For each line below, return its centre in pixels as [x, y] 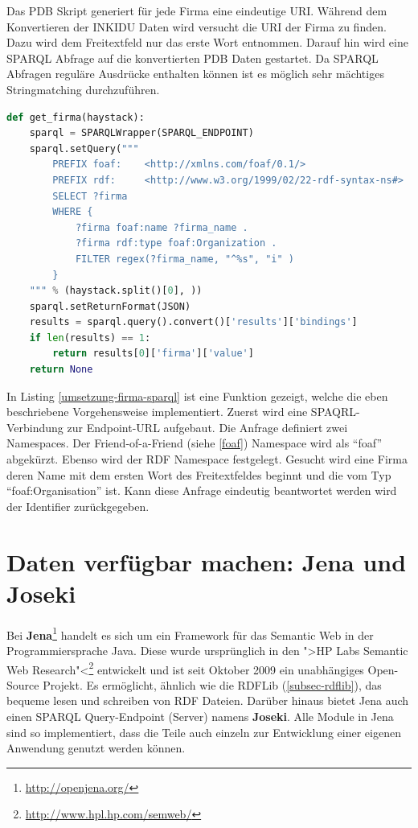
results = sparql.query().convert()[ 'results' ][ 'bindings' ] [193, 322]
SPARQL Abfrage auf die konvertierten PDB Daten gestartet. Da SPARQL [193, 58]
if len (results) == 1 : [90, 338]
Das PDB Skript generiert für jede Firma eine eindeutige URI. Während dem [197, 10]
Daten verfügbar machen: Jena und [207, 561]
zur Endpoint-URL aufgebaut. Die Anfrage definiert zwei [207, 427]
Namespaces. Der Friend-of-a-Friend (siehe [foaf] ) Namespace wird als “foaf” [195, 443]
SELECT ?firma [90, 196]
